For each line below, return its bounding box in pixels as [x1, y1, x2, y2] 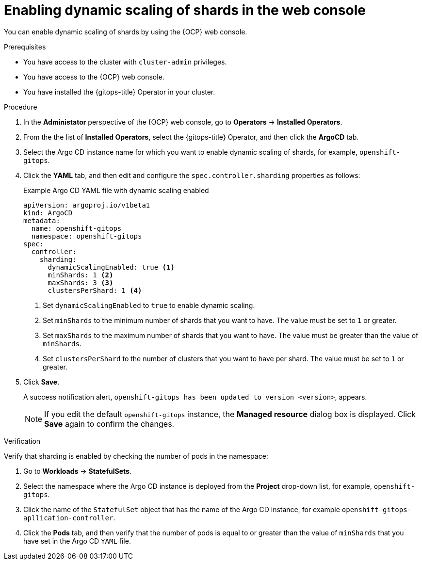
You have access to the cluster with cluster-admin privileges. [23, 57, 227, 66]
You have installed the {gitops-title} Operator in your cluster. [23, 87, 215, 96]
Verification [4, 436, 41, 445]
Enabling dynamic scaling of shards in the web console [4, 2, 366, 18]
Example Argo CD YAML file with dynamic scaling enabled [23, 186, 209, 194]
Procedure [4, 102, 37, 111]
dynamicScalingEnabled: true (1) [48, 263, 175, 271]
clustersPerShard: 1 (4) [48, 286, 142, 294]
